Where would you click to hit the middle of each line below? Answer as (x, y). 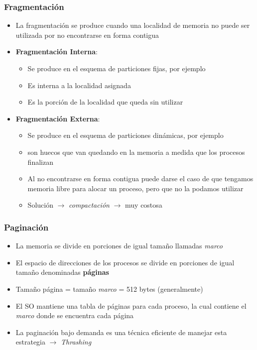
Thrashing (76, 342)
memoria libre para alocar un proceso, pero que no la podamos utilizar (135, 188)
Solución (40, 205)
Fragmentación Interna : (57, 52)
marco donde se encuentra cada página (75, 315)
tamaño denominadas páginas (62, 272)
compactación (89, 205)
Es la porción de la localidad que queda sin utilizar (105, 102)
